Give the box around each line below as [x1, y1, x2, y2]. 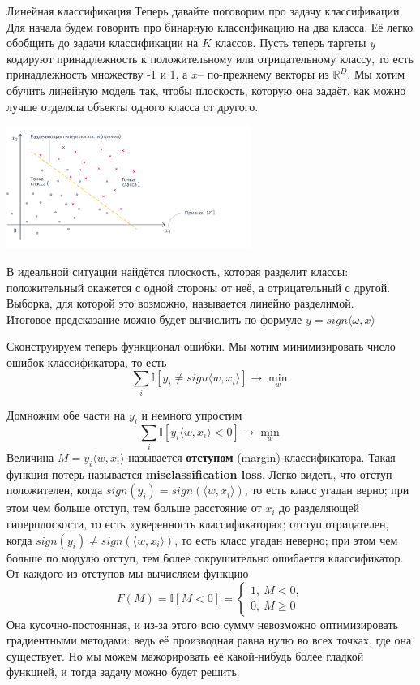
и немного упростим [141, 406, 242, 423]
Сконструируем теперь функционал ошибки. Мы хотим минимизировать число [6, 338, 396, 355]
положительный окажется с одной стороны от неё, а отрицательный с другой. [6, 278, 391, 295]
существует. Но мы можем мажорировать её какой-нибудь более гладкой [6, 647, 364, 664]
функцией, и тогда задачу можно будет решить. [6, 663, 240, 680]
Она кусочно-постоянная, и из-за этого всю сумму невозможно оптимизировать [6, 615, 398, 632]
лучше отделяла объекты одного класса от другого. [6, 97, 259, 114]
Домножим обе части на [6, 406, 126, 423]
